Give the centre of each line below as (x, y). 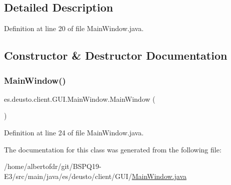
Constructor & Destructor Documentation (116, 55)
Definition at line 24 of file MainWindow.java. (74, 132)
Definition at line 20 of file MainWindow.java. (74, 28)
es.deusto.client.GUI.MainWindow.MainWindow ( (80, 99)
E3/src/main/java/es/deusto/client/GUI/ (68, 176)
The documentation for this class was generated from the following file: (113, 149)
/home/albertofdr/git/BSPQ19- (53, 166)
